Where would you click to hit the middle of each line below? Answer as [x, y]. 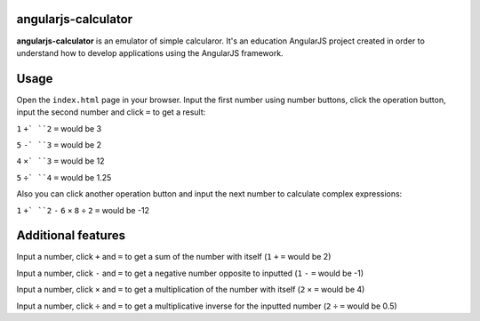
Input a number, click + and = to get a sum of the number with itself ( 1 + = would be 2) [174, 257]
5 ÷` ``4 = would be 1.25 [64, 177]
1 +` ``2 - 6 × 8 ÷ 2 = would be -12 [83, 210]
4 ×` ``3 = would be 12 [60, 161]
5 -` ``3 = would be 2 [59, 144]
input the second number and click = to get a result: [111, 112]
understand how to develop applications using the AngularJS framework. [150, 52]
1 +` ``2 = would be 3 [59, 128]
